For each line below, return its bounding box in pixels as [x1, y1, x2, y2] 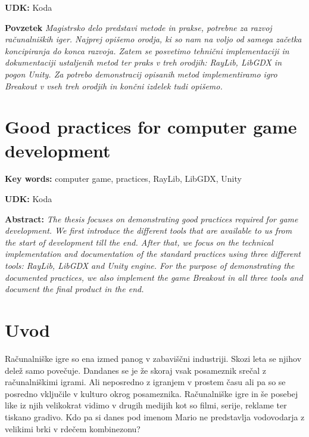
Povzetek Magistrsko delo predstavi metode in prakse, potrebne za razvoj [5, 21, 272, 33]
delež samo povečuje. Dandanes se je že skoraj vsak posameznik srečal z [5, 364, 266, 376]
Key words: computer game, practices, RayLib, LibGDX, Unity [5, 172, 242, 185]
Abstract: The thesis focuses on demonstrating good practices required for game [5, 212, 298, 225]
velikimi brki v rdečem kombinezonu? [5, 422, 141, 435]
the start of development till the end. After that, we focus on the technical [5, 235, 273, 248]
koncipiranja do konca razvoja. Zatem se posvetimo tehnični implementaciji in [5, 44, 289, 57]
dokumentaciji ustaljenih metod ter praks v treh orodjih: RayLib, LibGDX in [5, 56, 282, 69]
